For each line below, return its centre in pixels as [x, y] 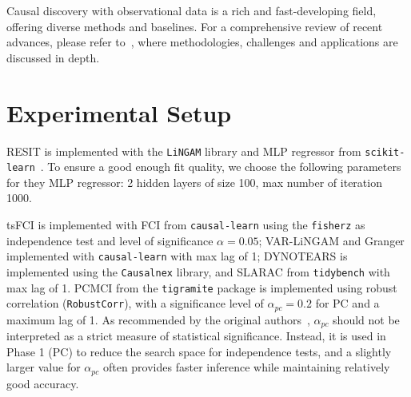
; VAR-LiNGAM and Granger [331, 240]
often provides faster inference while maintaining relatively [246, 367]
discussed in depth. [53, 57]
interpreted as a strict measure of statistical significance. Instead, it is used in [196, 336]
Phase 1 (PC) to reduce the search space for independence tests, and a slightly [199, 351]
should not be [366, 319]
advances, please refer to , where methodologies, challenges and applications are [202, 42]
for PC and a [347, 303]
